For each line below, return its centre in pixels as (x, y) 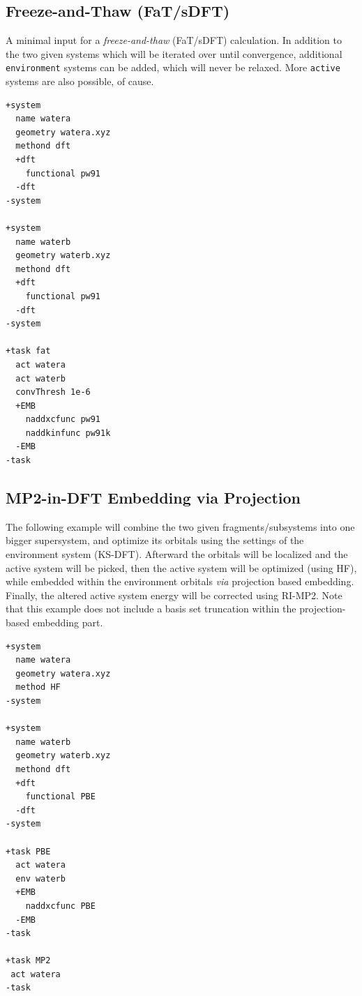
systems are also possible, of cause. (80, 81)
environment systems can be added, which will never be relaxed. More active (173, 67)
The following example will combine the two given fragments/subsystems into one (180, 526)
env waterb (40, 878)
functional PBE (60, 797)
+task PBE (28, 851)
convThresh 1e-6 (53, 392)
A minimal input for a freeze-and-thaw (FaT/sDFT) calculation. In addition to (174, 40)
